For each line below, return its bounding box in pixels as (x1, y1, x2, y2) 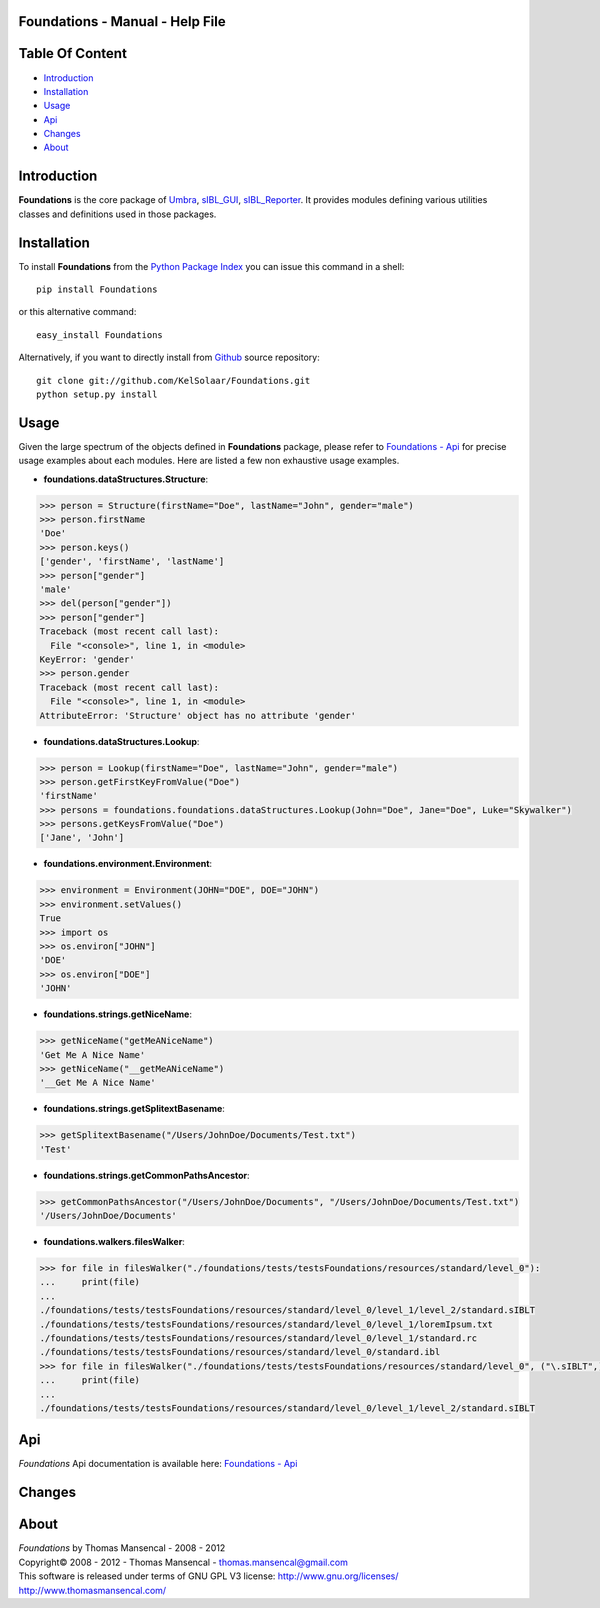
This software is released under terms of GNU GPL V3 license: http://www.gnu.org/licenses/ (18, 1570, 399, 1582)
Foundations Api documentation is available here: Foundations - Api (18, 1458, 298, 1470)
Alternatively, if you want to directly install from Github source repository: (18, 351, 320, 364)
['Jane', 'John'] (39, 832, 125, 844)
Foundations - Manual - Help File (18, 13, 226, 30)
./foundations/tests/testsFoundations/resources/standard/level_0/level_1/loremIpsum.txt (39, 1318, 494, 1330)
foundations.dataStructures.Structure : (43, 473, 209, 485)
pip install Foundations (36, 284, 158, 295)
